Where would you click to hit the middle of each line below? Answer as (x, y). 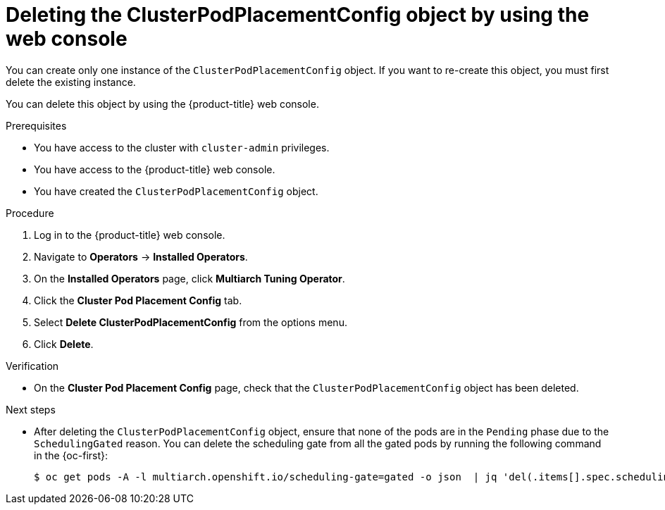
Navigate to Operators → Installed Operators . (141, 256)
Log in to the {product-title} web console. (130, 235)
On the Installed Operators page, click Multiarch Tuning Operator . (189, 278)
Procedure (30, 213)
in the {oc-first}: (71, 455)
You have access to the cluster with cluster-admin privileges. (182, 147)
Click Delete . (64, 344)
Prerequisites (36, 125)
